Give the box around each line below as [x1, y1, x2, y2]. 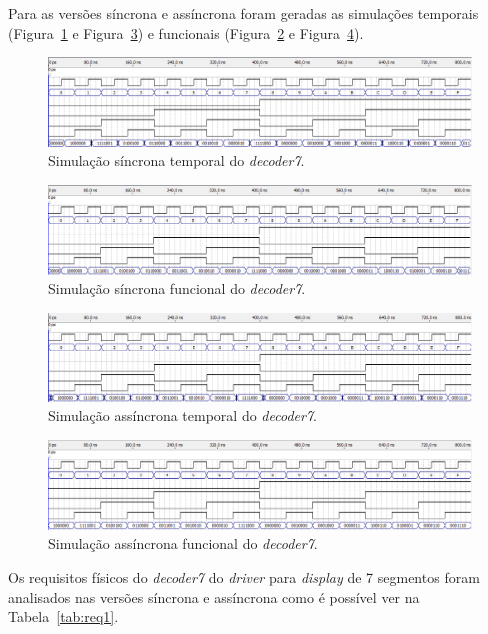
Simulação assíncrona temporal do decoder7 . [48, 405, 317, 426]
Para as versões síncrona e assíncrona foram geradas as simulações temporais [8, 3, 479, 23]
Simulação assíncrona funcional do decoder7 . [48, 533, 318, 554]
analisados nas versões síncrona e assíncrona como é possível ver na [8, 586, 420, 607]
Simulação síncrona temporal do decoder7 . [48, 150, 305, 171]
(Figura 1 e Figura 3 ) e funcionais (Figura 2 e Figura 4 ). [8, 22, 364, 43]
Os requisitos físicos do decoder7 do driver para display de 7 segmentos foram [8, 567, 480, 588]
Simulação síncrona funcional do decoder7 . [48, 278, 306, 299]
